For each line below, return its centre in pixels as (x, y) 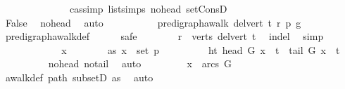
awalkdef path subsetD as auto (79, 77)
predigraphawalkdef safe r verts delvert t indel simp (164, 36)
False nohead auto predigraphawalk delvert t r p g (153, 22)
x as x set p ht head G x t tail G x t (201, 49)
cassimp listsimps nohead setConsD (148, 8)
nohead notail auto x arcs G (140, 63)
